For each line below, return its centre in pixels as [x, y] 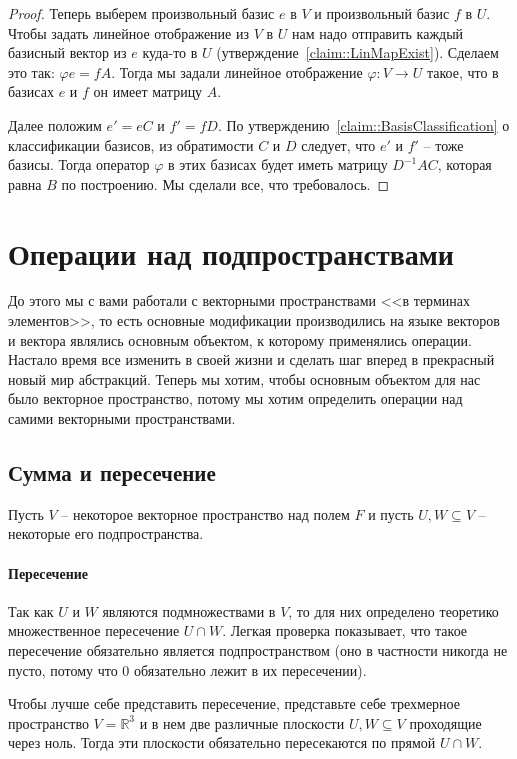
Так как [31, 610]
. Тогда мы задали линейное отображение [237, 71]
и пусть [391, 513]
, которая [464, 164]
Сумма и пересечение [112, 472]
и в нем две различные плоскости [242, 722]
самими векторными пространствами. [122, 418]
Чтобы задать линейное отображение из [128, 32]
